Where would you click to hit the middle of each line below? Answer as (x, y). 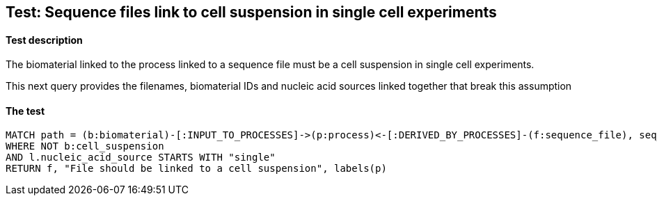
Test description (44, 40)
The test (25, 111)
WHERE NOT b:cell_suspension (85, 146)
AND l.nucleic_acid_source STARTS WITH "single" (141, 158)
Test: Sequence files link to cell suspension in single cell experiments (251, 12)
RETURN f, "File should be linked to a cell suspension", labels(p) (196, 169)
